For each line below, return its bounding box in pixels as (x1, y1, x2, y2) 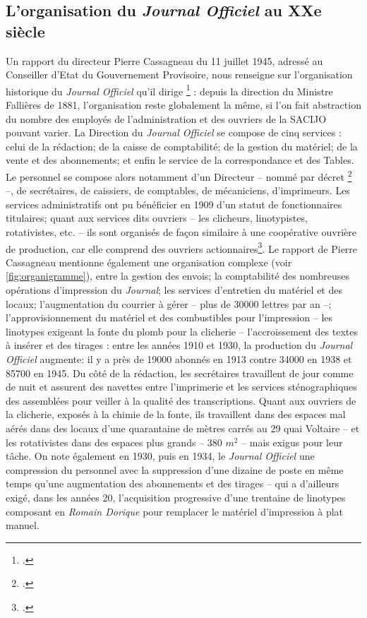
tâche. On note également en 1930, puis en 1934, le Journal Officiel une (6, 448, 315, 463)
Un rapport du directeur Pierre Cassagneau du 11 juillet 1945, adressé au (6, 53, 323, 68)
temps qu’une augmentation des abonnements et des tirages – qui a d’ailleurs (6, 476, 339, 491)
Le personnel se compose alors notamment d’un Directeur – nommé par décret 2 (6, 167, 352, 184)
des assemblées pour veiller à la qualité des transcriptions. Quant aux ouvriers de (6, 393, 356, 408)
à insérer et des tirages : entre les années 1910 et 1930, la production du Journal (6, 338, 353, 352)
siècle (6, 20, 45, 42)
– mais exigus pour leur (241, 434, 343, 449)
